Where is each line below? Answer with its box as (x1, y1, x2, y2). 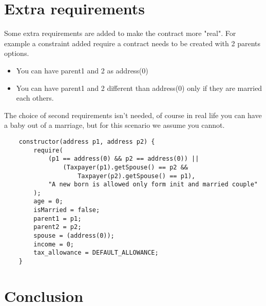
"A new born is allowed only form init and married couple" (48, 181, 258, 188)
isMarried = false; (33, 206, 100, 214)
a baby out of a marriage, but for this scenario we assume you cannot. (4, 120, 225, 130)
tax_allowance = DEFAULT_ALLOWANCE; (33, 249, 159, 257)
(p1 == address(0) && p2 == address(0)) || (48, 155, 199, 163)
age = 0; (33, 198, 63, 205)
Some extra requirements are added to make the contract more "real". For (4, 28, 236, 39)
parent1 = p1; (33, 215, 82, 222)
